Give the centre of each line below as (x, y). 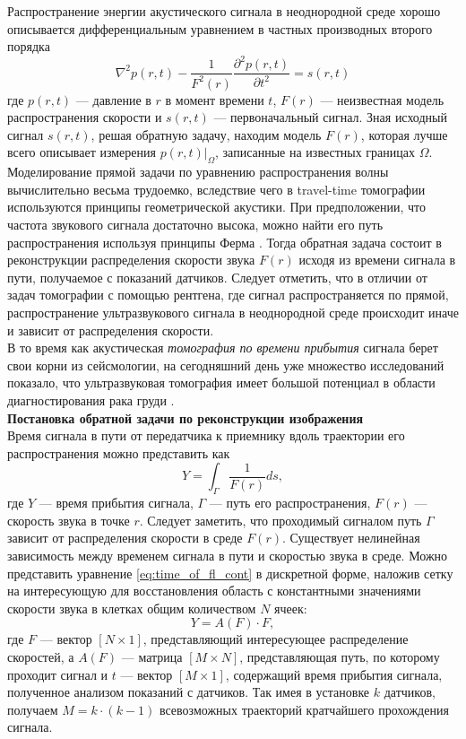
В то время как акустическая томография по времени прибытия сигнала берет (223, 348)
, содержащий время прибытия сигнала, (334, 674)
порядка (29, 46)
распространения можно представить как (119, 452)
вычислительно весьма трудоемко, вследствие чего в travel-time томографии (216, 189)
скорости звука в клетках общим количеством (132, 608)
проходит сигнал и (58, 674)
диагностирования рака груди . (91, 400)
